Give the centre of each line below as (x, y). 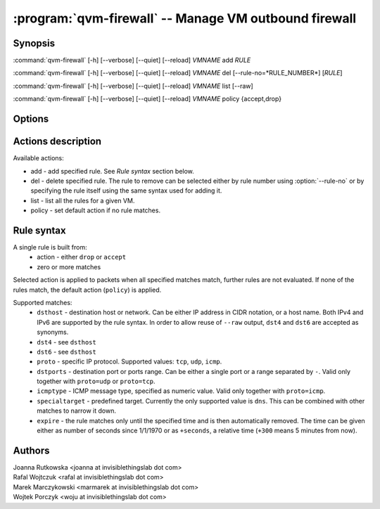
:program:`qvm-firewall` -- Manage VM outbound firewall (185, 18)
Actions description (57, 142)
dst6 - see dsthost (66, 352)
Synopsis (34, 43)
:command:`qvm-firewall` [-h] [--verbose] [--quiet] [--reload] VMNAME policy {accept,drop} (147, 99)
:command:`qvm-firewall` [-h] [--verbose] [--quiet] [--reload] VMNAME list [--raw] (133, 86)
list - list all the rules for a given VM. (83, 200)
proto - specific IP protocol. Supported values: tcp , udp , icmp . (129, 361)
